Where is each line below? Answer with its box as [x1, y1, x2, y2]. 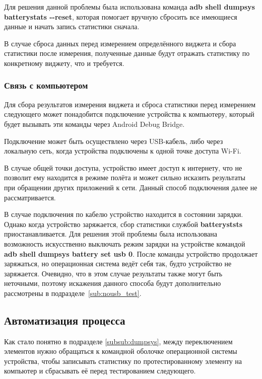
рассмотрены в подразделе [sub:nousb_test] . [4, 287, 142, 298]
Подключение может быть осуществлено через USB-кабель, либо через [4, 135, 223, 146]
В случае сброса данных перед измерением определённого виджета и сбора [4, 38, 236, 48]
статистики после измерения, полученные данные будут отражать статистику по [4, 48, 250, 58]
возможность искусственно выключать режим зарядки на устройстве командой [4, 238, 245, 249]
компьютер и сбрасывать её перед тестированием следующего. [4, 365, 196, 376]
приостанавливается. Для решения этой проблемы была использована [4, 229, 218, 239]
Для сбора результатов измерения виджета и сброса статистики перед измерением [4, 99, 256, 109]
